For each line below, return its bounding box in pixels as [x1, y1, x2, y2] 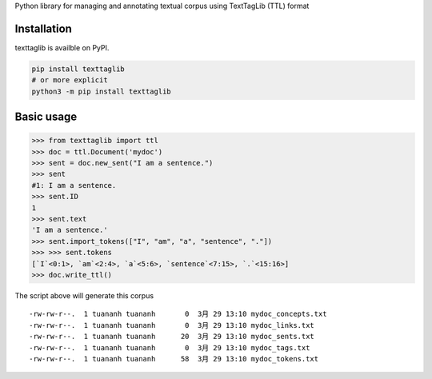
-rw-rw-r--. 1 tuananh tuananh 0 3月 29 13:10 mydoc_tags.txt [29, 343, 310, 352]
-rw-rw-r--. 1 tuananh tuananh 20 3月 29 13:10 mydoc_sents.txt [29, 332, 315, 341]
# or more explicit [31, 76, 108, 85]
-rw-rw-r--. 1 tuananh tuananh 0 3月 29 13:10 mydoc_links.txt [29, 321, 315, 329]
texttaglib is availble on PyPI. [14, 42, 110, 52]
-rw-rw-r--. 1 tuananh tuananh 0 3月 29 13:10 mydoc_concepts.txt [29, 309, 327, 319]
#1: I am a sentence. [31, 181, 117, 189]
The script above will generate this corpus [14, 290, 154, 300]
